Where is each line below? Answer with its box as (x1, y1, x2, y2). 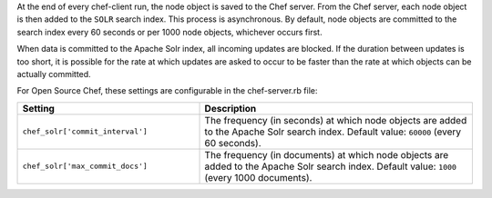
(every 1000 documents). (204, 171, 313, 183)
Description (204, 102, 257, 114)
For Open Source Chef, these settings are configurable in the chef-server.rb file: (16, 85, 318, 96)
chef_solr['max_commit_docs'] (22, 162, 148, 172)
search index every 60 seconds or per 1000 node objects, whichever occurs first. (16, 26, 323, 37)
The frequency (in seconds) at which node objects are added (204, 114, 467, 126)
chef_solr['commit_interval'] (22, 127, 148, 136)
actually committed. (16, 68, 91, 79)
